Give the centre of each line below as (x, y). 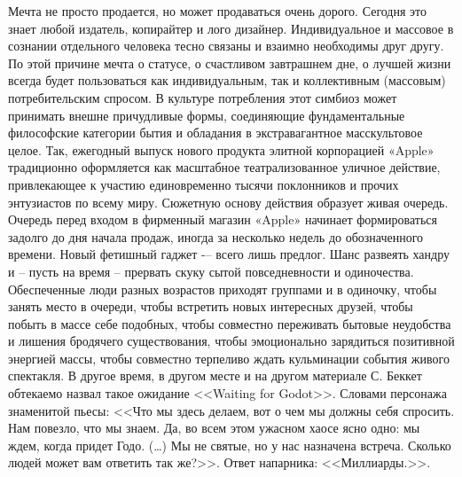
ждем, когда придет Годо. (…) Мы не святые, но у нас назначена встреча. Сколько (230, 445)
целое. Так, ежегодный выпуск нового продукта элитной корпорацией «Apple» (221, 149)
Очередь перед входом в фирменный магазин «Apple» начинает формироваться (223, 219)
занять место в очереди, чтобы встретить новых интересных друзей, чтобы (211, 306)
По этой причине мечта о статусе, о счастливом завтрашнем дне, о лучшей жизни (230, 63)
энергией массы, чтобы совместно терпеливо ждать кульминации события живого (229, 358)
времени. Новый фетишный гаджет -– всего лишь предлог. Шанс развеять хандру (229, 254)
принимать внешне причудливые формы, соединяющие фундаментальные (207, 115)
